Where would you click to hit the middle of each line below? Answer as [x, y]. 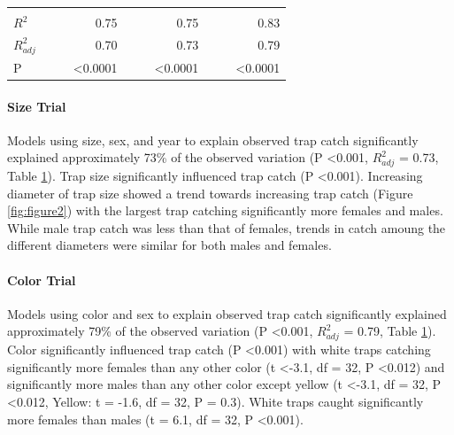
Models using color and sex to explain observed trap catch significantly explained [227, 313]
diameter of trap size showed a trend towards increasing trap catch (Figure [210, 193]
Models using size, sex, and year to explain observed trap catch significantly [213, 140]
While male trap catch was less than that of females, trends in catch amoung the [227, 227]
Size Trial [37, 106]
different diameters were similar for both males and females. [169, 245]
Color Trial [42, 280]
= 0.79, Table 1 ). [390, 331]
